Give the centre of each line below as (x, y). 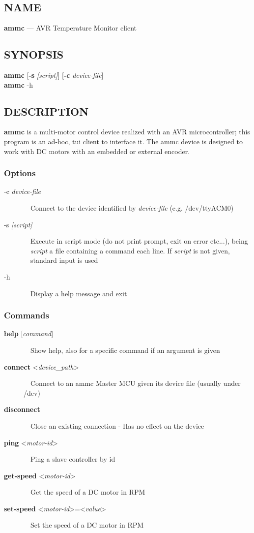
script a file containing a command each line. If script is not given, (130, 250)
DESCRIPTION (46, 111)
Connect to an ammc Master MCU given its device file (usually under (135, 383)
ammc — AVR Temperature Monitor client (71, 28)
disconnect (22, 409)
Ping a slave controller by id (73, 459)
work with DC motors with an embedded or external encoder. (97, 151)
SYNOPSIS (34, 54)
